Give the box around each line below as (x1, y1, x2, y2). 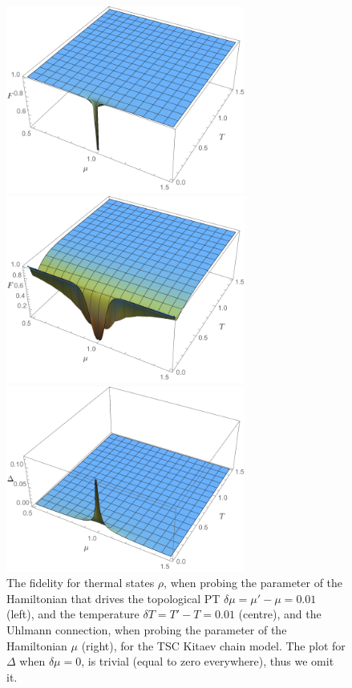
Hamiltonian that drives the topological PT (6, 589, 221, 606)
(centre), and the (238, 606, 322, 622)
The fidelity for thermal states (6, 574, 155, 591)
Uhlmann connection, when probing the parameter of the (6, 622, 287, 638)
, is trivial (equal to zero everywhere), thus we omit (81, 653, 334, 670)
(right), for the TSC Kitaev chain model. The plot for (81, 637, 346, 654)
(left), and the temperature (6, 606, 140, 622)
